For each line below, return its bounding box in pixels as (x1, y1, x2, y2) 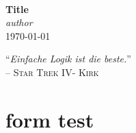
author (5, 15, 33, 29)
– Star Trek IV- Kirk (5, 64, 99, 79)
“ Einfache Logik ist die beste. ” (5, 51, 131, 66)
